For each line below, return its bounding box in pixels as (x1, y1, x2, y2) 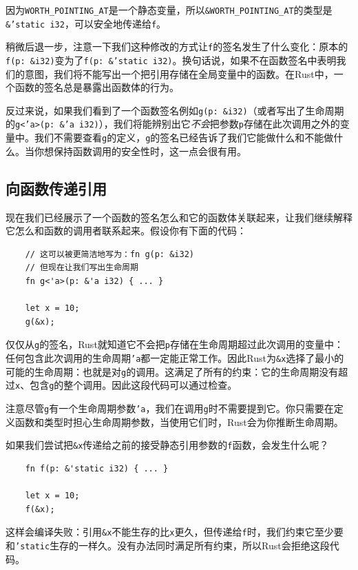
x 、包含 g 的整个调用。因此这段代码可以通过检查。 (15, 378, 238, 392)
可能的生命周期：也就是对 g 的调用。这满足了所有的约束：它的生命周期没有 (6, 364, 339, 378)
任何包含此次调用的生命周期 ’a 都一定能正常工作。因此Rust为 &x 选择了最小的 (6, 350, 344, 365)
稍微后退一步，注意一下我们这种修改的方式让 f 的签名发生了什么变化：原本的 (6, 39, 348, 54)
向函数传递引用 (6, 177, 107, 199)
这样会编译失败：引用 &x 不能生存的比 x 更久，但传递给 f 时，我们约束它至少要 (6, 525, 344, 539)
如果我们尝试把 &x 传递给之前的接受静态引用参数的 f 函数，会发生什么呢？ (6, 438, 329, 452)
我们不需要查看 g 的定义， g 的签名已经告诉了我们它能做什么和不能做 (34, 130, 334, 145)
